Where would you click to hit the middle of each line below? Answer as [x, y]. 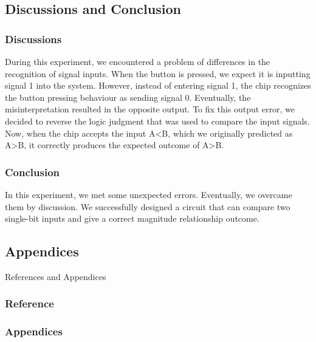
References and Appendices [56, 276]
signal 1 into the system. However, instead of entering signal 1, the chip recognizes [158, 85]
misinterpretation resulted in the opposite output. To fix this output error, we [150, 109]
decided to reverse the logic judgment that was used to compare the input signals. [157, 121]
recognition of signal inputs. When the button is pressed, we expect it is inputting [158, 73]
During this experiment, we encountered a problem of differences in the [138, 61]
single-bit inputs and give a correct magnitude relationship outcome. [132, 218]
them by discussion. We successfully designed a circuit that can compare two [148, 206]
